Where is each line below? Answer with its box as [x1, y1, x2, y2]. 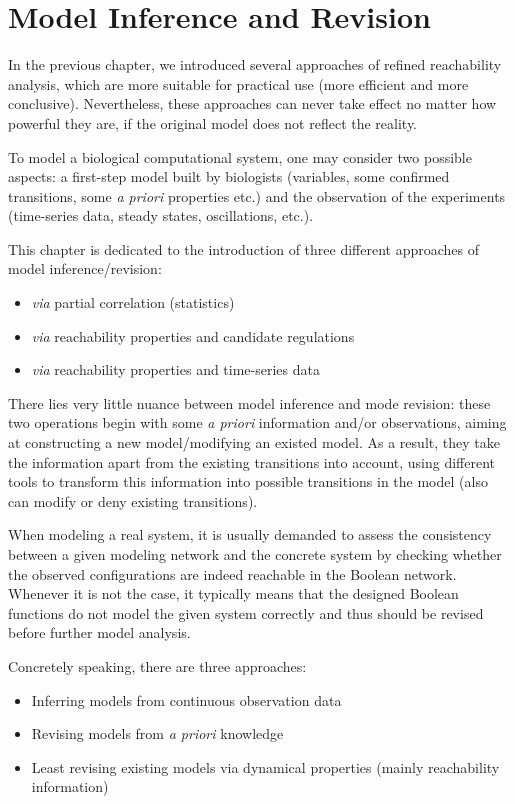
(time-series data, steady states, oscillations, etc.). [8, 205, 314, 226]
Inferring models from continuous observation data [31, 689, 342, 710]
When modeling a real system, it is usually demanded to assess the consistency [8, 524, 492, 545]
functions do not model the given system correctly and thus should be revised [8, 602, 484, 623]
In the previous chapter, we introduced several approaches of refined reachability [8, 54, 502, 75]
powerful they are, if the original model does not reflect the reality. [8, 112, 418, 133]
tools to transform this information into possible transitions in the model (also [8, 471, 488, 492]
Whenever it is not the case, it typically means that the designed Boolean [8, 583, 459, 604]
